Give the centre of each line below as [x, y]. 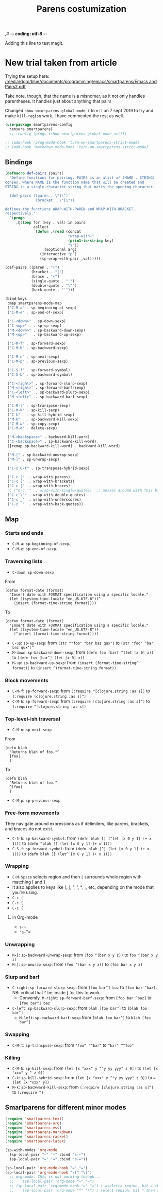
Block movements [27, 680]
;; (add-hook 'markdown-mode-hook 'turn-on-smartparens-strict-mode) [77, 147]
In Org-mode [25, 917]
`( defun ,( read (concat [57, 231]
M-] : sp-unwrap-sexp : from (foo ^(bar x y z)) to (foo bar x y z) [77, 964]
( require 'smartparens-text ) [34, 1119]
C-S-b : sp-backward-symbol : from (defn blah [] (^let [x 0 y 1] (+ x [82, 838]
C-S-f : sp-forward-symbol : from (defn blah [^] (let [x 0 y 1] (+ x [81, 848]
